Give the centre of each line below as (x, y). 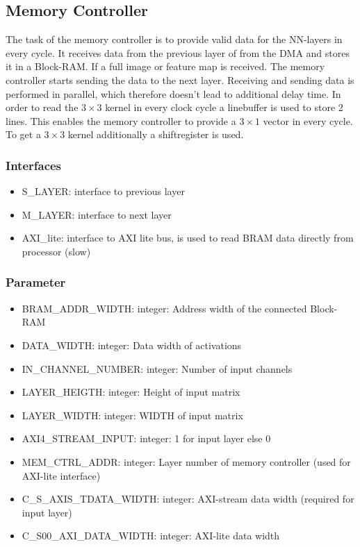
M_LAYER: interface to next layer (97, 214)
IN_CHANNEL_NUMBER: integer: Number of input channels (157, 368)
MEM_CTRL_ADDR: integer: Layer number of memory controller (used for (186, 461)
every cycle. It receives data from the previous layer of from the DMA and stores (178, 52)
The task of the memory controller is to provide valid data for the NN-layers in (174, 39)
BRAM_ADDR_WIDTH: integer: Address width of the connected (164, 308)
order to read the (42, 107)
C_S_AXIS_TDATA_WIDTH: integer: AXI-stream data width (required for (188, 499)
